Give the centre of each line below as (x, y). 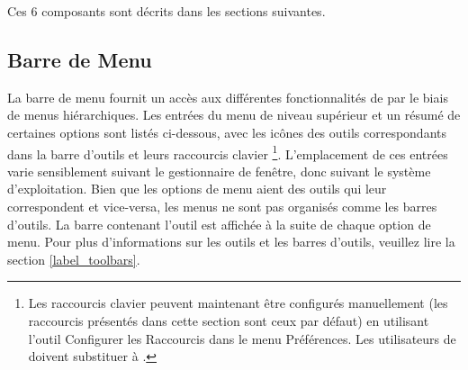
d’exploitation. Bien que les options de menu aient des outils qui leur (197, 189)
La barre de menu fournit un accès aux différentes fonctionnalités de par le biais (228, 97)
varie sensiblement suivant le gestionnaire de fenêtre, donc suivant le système (219, 171)
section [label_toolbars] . (74, 259)
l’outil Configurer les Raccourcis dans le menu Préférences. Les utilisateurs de (242, 338)
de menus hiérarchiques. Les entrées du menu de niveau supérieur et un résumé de (234, 115)
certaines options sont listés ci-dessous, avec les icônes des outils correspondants (227, 132)
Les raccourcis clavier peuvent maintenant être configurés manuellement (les (238, 303)
